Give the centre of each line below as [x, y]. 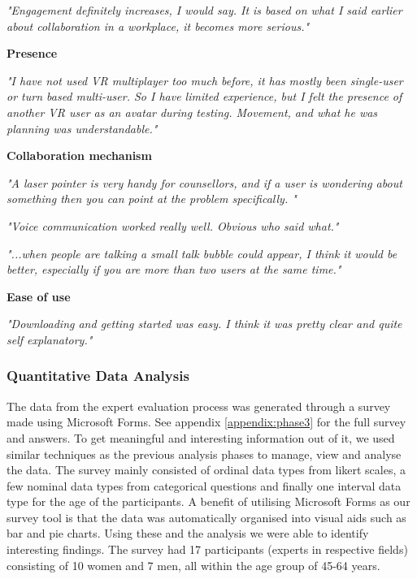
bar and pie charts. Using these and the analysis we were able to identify [188, 533]
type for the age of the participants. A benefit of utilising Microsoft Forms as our [208, 501]
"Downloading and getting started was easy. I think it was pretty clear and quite [204, 324]
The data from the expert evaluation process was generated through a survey [199, 406]
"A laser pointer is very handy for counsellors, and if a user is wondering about [204, 182]
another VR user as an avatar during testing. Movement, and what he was [192, 112]
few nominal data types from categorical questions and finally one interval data [204, 485]
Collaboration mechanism [79, 156]
